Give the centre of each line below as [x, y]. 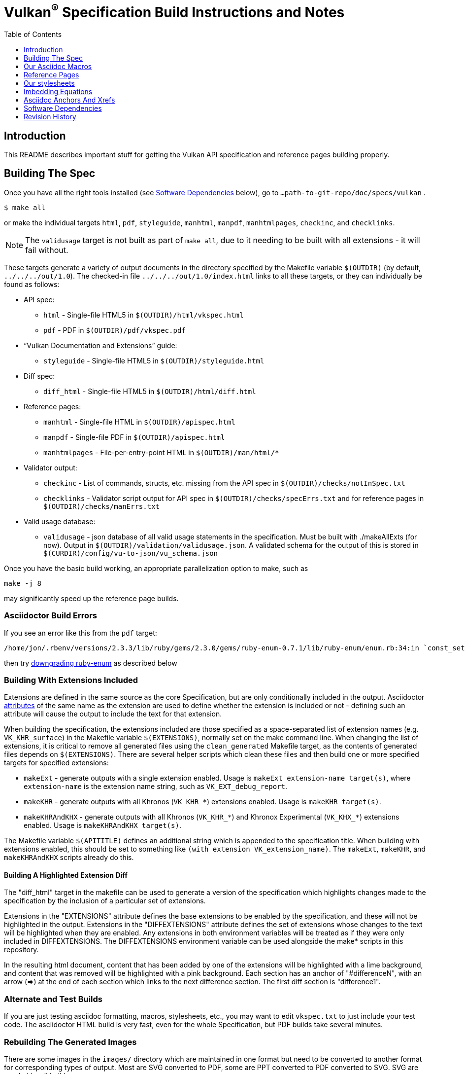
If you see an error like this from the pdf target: [81, 633]
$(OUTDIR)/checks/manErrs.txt [102, 506]
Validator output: [50, 467]
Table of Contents [33, 35]
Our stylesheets [49, 83]
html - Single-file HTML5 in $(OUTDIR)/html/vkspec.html [144, 315]
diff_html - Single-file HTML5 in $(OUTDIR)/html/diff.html [150, 391]
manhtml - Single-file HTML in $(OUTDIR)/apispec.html [139, 422]
